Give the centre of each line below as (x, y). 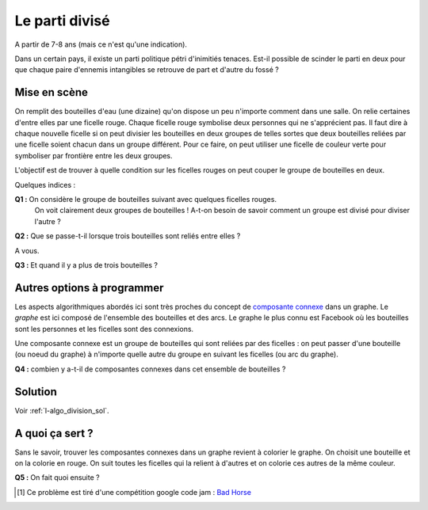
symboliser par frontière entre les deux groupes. (94, 155)
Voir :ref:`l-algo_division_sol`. (62, 410)
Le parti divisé (62, 21)
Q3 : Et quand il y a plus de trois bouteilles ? (86, 265)
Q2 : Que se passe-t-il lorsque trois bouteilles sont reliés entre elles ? (128, 236)
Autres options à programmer (89, 288)
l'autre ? (48, 221)
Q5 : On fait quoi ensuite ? (57, 478)
